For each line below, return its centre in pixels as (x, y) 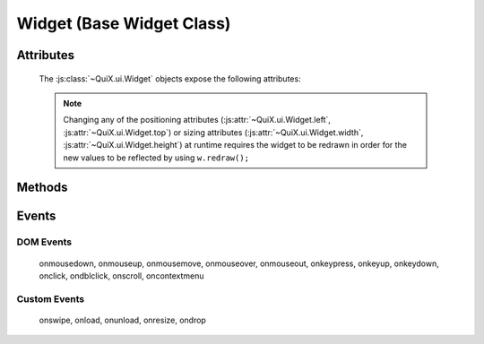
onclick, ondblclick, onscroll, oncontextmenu (122, 275)
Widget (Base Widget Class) (124, 23)
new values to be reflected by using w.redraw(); (156, 158)
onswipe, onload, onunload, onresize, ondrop (122, 320)
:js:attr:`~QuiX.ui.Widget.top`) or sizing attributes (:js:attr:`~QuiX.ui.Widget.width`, (213, 132)
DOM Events (44, 242)
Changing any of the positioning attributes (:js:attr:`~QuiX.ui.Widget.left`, (197, 120)
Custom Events (51, 298)
